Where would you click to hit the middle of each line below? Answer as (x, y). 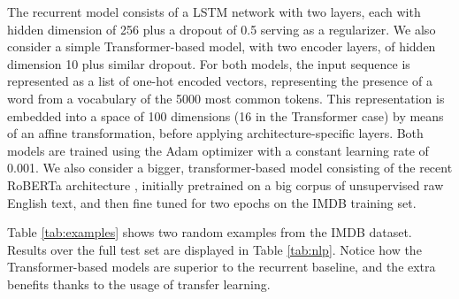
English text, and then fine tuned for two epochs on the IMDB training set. (212, 202)
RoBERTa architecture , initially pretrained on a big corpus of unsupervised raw (226, 184)
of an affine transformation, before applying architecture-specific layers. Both (215, 133)
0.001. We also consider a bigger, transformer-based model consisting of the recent (230, 168)
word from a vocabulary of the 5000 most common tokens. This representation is (226, 98)
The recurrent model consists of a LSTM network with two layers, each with (214, 11)
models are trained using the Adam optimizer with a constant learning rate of (218, 150)
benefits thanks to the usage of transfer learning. (139, 284)
